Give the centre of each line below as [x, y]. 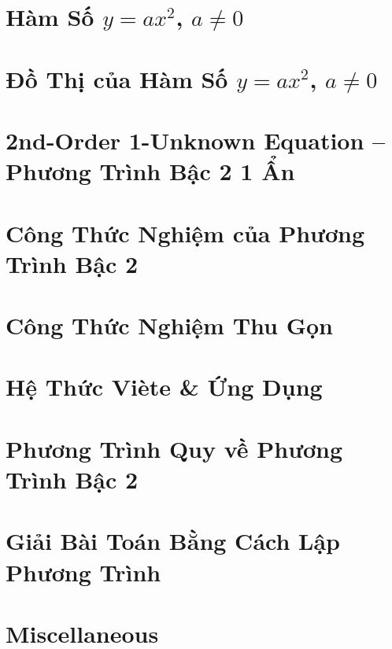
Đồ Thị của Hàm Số [117, 78]
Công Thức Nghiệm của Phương [185, 232]
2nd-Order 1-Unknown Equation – [196, 140]
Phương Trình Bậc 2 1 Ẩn [150, 171]
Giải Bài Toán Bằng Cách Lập [173, 541]
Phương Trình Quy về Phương [174, 448]
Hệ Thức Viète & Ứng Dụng [164, 387]
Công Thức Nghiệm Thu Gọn [169, 325]
